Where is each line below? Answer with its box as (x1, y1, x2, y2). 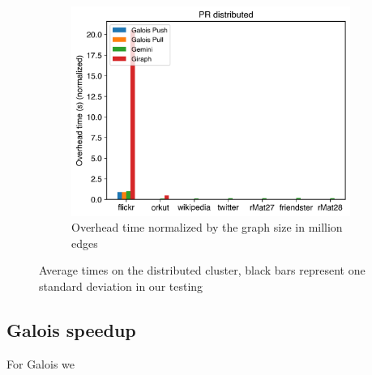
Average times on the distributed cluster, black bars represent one (39, 262, 366, 279)
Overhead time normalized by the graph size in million (71, 219, 343, 236)
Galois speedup (6, 317, 136, 343)
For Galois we (6, 355, 75, 372)
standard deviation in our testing (39, 278, 203, 295)
